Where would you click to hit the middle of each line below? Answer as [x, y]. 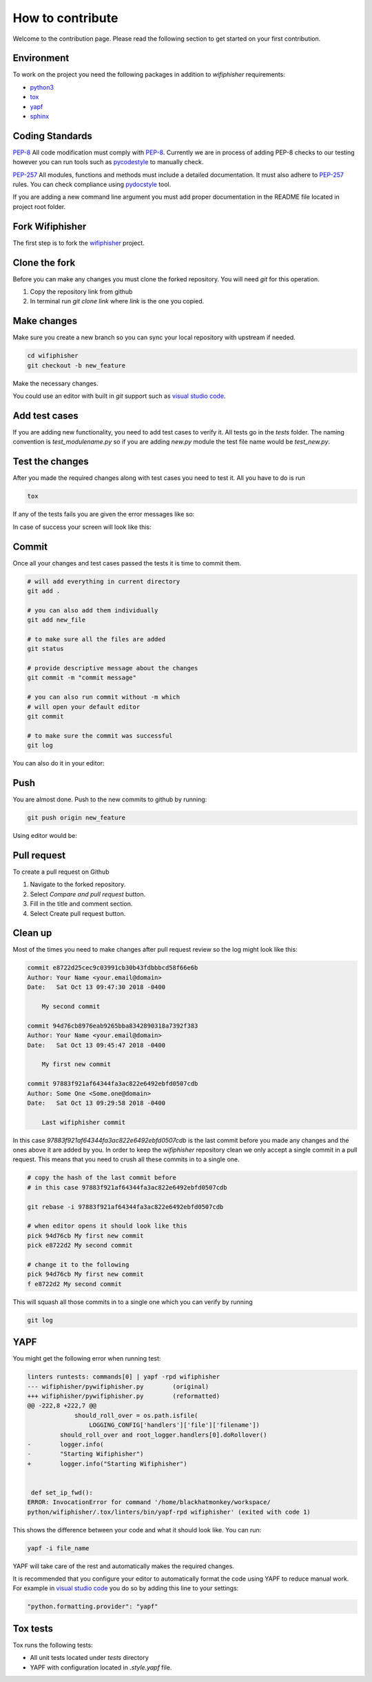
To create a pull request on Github [61, 872]
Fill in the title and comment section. [81, 904]
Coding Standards [52, 136]
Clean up [32, 933]
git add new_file [56, 620]
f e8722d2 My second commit [74, 1284]
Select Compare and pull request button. [88, 894]
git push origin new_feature [76, 818]
